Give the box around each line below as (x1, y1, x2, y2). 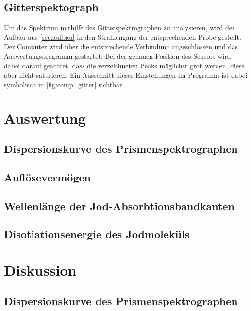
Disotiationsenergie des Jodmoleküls (4, 227, 190, 242)
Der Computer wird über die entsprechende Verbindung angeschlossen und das (4, 41, 238, 51)
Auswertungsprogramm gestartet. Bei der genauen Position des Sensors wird (4, 50, 231, 61)
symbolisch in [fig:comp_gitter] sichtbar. (4, 79, 124, 89)
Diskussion (4, 260, 77, 280)
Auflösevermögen (4, 169, 91, 184)
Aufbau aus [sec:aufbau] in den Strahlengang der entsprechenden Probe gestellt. (4, 32, 241, 42)
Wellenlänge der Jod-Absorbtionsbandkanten (4, 198, 234, 213)
